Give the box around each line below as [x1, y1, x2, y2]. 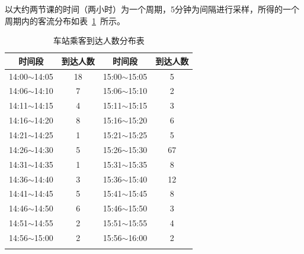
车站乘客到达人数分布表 [53, 34, 145, 47]
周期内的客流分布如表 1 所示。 [5, 14, 125, 27]
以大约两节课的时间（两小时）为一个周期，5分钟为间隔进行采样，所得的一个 [5, 3, 299, 15]
